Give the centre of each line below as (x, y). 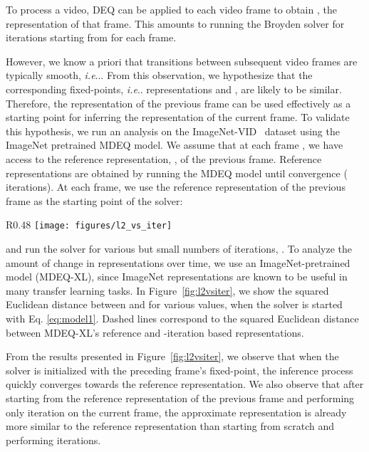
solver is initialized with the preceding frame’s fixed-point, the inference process (180, 370)
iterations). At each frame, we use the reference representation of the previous (176, 187)
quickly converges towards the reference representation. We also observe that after (185, 384)
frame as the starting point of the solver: (94, 200)
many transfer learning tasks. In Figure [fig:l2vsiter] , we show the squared (167, 290)
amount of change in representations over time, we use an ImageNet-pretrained (178, 262)
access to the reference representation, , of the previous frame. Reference (164, 158)
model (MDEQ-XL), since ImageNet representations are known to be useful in (177, 277)
